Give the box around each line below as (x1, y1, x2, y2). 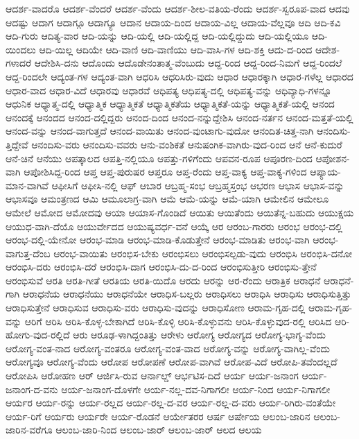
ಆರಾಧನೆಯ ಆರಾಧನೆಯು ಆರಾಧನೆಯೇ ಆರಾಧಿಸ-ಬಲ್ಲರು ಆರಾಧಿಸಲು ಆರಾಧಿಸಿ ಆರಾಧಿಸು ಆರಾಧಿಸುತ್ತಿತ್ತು (22, 286, 351, 301)
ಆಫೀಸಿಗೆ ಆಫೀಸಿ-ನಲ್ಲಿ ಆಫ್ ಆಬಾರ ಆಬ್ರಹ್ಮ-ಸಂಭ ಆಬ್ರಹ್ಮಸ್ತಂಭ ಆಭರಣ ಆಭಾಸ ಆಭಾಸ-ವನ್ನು (51, 178, 344, 192)
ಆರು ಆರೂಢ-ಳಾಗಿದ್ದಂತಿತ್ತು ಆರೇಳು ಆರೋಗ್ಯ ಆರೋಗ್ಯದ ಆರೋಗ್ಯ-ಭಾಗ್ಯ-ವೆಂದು (73, 327, 326, 342)
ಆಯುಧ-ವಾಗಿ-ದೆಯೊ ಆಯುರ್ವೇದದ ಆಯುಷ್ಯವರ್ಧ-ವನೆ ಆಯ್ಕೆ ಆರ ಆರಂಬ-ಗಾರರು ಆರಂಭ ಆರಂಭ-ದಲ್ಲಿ (6, 218, 343, 233)
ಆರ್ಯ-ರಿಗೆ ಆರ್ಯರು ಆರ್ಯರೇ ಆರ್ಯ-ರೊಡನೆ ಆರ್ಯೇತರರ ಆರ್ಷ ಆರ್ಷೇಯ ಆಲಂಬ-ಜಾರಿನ (6, 408, 310, 423)
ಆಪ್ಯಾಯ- (310, 164, 341, 179)
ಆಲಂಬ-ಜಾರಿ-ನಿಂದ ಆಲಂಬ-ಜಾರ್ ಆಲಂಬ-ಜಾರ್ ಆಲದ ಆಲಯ (55, 422, 262, 437)
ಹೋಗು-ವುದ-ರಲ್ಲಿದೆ (6, 327, 70, 342)
